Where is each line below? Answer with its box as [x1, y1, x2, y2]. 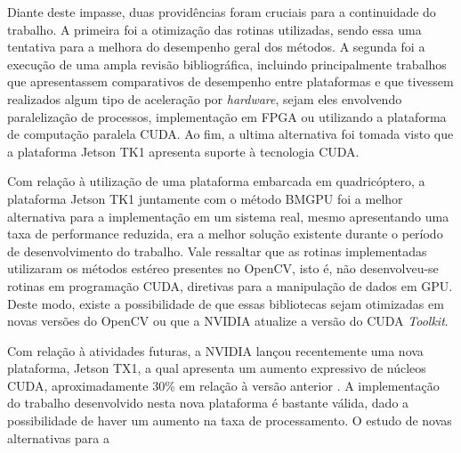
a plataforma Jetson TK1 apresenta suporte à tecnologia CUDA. [7, 142, 360, 160]
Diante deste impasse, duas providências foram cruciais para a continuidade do [7, 3, 436, 20]
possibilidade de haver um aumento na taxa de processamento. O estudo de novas [7, 411, 452, 430]
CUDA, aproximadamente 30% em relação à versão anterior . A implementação [7, 376, 440, 394]
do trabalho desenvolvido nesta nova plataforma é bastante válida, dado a [7, 393, 409, 412]
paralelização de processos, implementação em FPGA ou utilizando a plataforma [7, 107, 447, 125]
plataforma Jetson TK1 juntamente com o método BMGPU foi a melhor [7, 189, 403, 207]
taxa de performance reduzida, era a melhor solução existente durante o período [7, 224, 443, 243]
